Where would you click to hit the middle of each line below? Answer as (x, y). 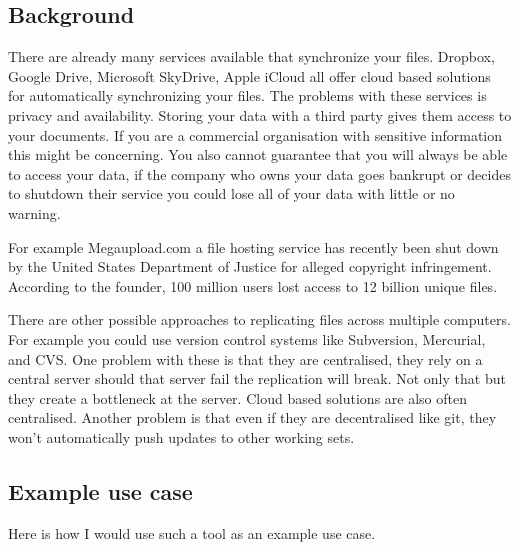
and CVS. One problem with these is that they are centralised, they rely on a (245, 358)
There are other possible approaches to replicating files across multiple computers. (259, 319)
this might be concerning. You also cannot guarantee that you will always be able (258, 154)
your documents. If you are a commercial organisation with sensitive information (255, 134)
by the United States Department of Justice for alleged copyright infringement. (250, 266)
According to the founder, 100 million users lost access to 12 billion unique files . (253, 285)
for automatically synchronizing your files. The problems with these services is (247, 95)
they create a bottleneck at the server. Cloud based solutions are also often (238, 397)
